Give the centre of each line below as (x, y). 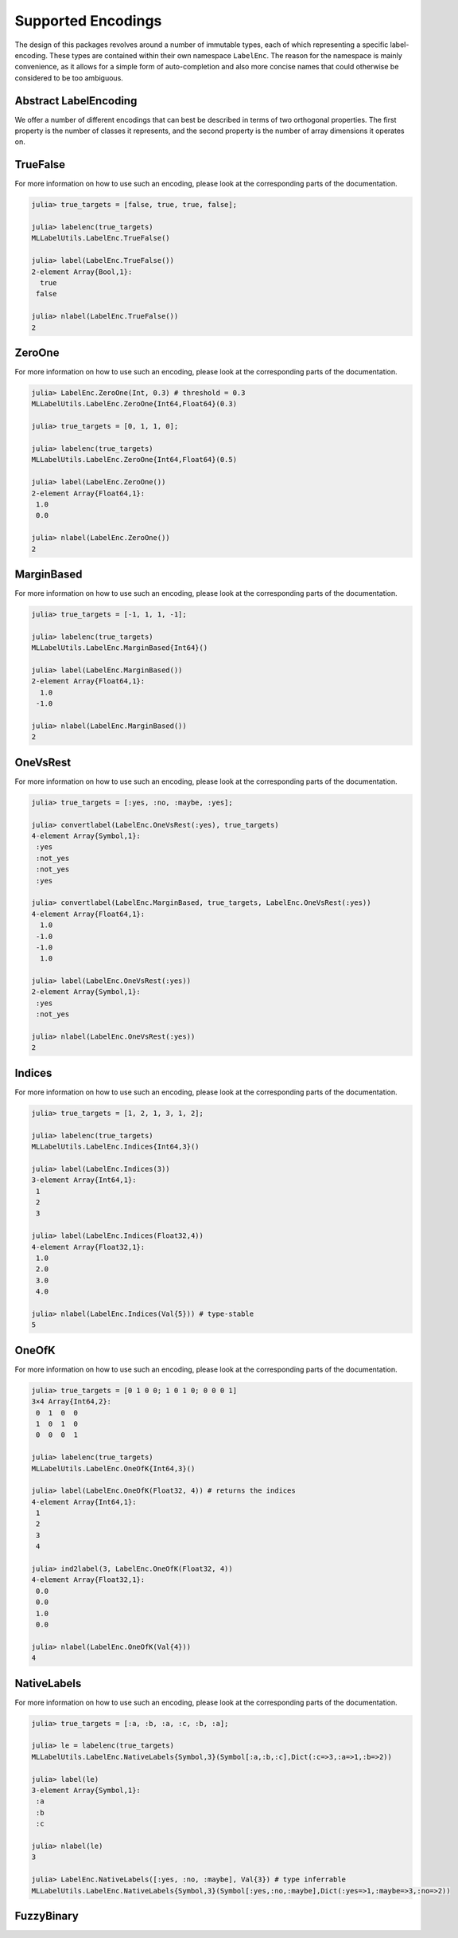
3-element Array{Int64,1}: (84, 1180)
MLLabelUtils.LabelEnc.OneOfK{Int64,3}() (113, 1468)
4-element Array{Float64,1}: (88, 914)
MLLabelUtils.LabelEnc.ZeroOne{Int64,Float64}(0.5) (134, 460)
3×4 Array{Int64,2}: (71, 1402)
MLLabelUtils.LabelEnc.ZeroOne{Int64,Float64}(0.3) (134, 404)
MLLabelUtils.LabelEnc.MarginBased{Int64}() (120, 648)
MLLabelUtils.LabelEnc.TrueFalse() (101, 238)
